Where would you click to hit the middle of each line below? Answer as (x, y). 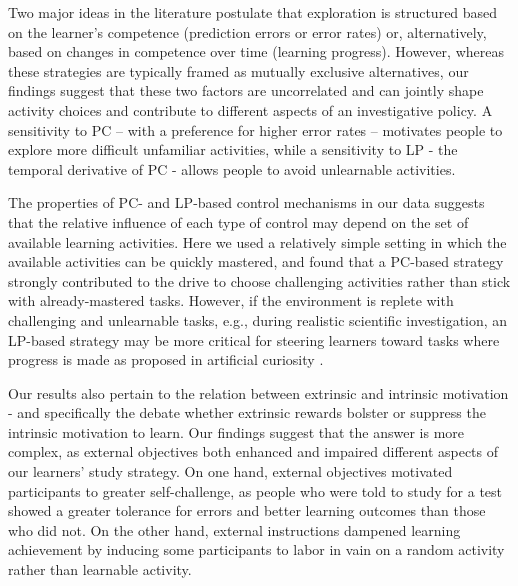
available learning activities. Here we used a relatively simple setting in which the (257, 241)
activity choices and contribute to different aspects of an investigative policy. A (250, 109)
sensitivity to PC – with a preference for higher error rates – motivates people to (255, 129)
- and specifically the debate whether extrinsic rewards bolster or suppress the (247, 412)
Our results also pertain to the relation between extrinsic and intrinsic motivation (258, 392)
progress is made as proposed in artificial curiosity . (166, 359)
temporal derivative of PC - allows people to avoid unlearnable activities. (232, 168)
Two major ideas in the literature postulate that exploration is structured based (253, 12)
